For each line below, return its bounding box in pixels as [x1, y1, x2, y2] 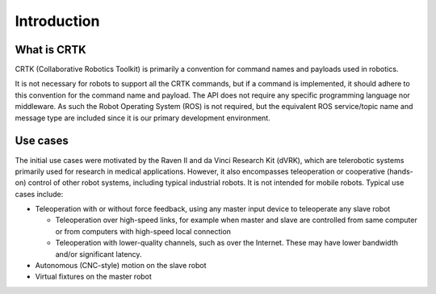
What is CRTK [15, 43, 86, 57]
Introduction [15, 12, 100, 30]
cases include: [15, 189, 64, 199]
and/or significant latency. [55, 249, 142, 258]
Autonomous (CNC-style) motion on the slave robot [35, 261, 207, 271]
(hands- [386, 166, 413, 176]
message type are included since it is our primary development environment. [15, 113, 270, 123]
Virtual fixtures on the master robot [35, 271, 153, 282]
